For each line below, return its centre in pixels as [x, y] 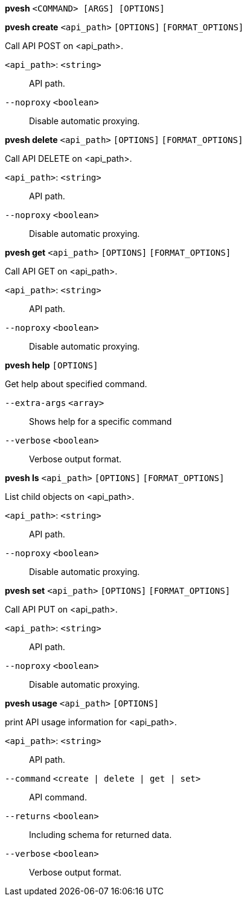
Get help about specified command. [76, 384]
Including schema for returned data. [101, 835]
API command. [58, 797]
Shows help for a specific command [101, 421]
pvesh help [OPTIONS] [52, 365]
